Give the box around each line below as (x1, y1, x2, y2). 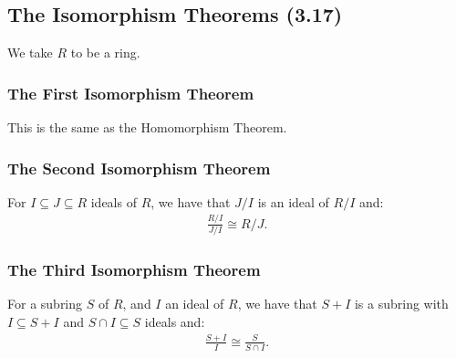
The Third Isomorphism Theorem (7, 258, 261, 280)
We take (7, 43, 53, 62)
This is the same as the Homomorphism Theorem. (7, 118, 287, 137)
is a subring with (354, 294, 449, 313)
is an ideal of (257, 192, 329, 211)
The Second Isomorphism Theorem (7, 156, 271, 179)
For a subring (7, 294, 83, 313)
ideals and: (144, 311, 205, 331)
